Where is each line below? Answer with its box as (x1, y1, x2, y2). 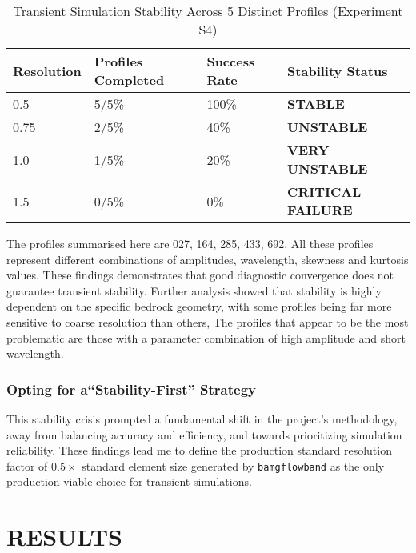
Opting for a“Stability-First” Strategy (6, 379, 257, 399)
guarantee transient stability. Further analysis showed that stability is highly (6, 282, 382, 299)
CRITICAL (287, 182, 362, 201)
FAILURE (287, 201, 353, 219)
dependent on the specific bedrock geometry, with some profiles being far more (6, 298, 392, 315)
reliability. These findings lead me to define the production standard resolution (6, 442, 392, 459)
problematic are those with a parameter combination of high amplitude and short (6, 329, 406, 346)
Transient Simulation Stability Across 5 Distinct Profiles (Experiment (13, 2, 403, 20)
